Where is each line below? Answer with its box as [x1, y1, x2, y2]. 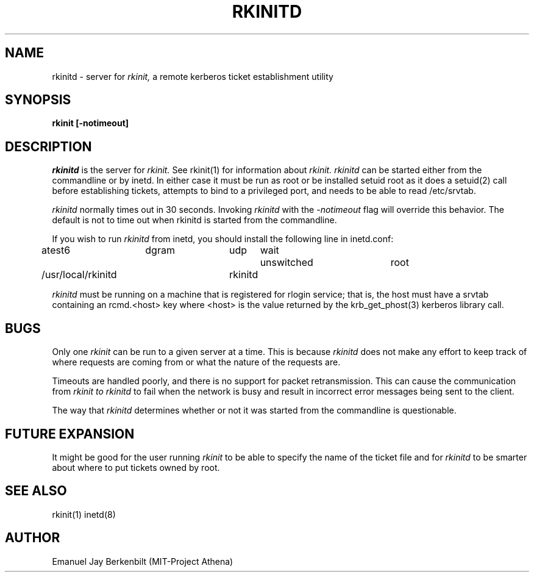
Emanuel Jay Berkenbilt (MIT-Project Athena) [52, 556, 233, 567]
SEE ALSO [5, 483, 67, 499]
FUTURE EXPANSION [5, 426, 135, 442]
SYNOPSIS [5, 92, 71, 108]
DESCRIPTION [5, 138, 92, 154]
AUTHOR [5, 530, 60, 546]
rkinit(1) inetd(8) [52, 509, 116, 520]
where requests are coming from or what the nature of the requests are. [52, 357, 341, 368]
